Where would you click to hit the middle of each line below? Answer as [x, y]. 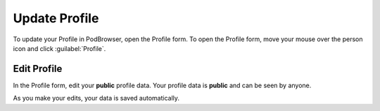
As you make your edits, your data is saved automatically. [96, 98]
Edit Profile [38, 69]
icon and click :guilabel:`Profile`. [59, 48]
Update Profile [56, 18]
